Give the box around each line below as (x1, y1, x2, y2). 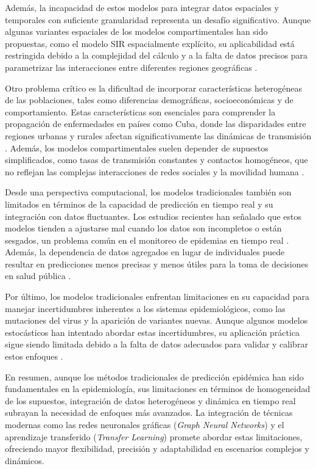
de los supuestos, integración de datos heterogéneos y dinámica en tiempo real (5, 394, 296, 407)
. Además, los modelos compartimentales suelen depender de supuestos (5, 141, 269, 154)
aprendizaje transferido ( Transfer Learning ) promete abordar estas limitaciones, (5, 430, 303, 443)
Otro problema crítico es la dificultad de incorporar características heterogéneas (5, 81, 302, 94)
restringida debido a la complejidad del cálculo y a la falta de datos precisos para (5, 49, 308, 62)
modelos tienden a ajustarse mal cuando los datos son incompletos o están (5, 222, 282, 234)
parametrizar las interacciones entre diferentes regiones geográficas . (5, 60, 258, 73)
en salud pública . (5, 269, 71, 282)
